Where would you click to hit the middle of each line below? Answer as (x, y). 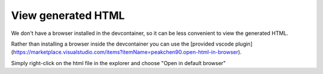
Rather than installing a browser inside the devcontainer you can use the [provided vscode (123, 44)
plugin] (244, 44)
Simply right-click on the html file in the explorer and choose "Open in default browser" (118, 63)
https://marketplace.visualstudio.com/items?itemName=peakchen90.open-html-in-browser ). (127, 52)
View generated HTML (68, 15)
